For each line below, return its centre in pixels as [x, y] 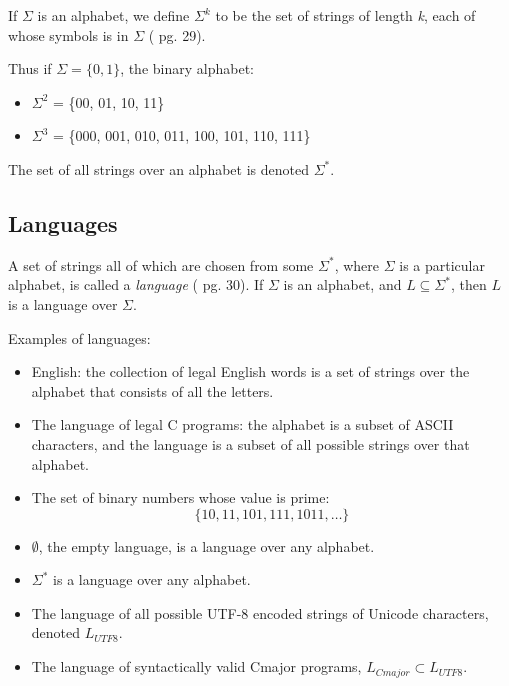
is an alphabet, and [342, 284]
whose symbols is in [68, 34]
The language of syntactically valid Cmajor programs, [196, 666]
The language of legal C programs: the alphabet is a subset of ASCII [242, 424]
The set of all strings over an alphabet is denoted [158, 168]
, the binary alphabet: [187, 68]
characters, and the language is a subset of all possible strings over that [250, 443]
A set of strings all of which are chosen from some [161, 264]
